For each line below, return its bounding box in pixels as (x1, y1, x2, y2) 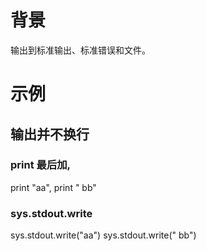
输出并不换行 (10, 126, 90, 143)
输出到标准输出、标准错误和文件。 (10, 44, 151, 56)
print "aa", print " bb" (10, 181, 97, 193)
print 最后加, (10, 158, 72, 172)
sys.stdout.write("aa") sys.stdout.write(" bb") (10, 229, 197, 241)
